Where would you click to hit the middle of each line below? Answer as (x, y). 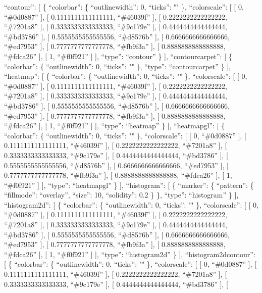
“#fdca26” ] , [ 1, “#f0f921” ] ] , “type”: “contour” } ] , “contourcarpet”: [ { (118, 56)
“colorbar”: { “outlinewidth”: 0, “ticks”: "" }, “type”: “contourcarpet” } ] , (118, 66)
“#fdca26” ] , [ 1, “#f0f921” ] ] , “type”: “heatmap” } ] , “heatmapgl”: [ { (115, 126)
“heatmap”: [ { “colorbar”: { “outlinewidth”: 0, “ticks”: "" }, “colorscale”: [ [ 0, (126, 76)
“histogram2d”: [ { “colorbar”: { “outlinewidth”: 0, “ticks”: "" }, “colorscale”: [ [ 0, (132, 204)
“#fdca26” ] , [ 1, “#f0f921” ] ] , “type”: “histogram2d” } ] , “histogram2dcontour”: (130, 254)
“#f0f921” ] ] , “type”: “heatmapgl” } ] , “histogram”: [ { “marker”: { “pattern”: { (129, 185)
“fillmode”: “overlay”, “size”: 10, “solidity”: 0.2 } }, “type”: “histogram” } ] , (121, 195)
